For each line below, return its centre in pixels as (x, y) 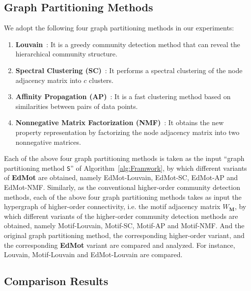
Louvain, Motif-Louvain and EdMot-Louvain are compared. (93, 254)
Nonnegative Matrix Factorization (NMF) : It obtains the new (120, 122)
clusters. (101, 80)
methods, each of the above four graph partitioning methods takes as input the (123, 197)
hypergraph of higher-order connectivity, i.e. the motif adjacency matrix (112, 206)
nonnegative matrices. (48, 142)
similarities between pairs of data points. (77, 106)
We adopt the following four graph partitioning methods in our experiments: (119, 28)
